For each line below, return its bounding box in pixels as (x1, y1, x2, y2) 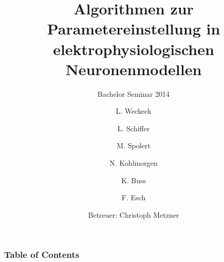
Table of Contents (4, 248, 80, 261)
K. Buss (121, 174, 146, 185)
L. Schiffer (117, 123, 150, 133)
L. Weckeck (116, 106, 152, 116)
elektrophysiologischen (53, 38, 214, 59)
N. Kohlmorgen (109, 158, 158, 168)
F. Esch (121, 192, 146, 203)
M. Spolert (117, 140, 151, 151)
